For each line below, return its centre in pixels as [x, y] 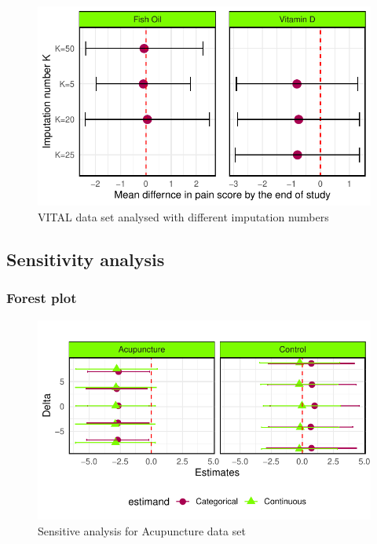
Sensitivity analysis [86, 259]
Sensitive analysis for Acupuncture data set [142, 530]
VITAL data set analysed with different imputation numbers [183, 216]
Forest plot [42, 298]
